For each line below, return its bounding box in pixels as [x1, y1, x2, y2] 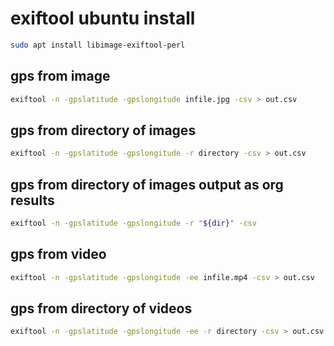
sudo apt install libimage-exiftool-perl [10, 40, 186, 50]
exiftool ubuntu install [10, 7, 196, 30]
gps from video [10, 246, 107, 263]
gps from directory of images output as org [10, 176, 284, 193]
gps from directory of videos [10, 300, 193, 317]
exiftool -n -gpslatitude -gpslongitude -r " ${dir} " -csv [10, 218, 257, 228]
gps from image [10, 68, 111, 85]
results [10, 192, 55, 209]
